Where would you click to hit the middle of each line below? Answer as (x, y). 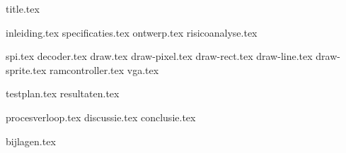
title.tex (23, 8)
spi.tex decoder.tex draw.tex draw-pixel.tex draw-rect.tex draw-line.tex (159, 56)
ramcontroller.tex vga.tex (104, 69)
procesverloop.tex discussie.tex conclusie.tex (101, 117)
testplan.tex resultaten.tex (63, 93)
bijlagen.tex (31, 141)
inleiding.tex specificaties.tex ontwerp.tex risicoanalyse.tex (132, 32)
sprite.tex (26, 69)
